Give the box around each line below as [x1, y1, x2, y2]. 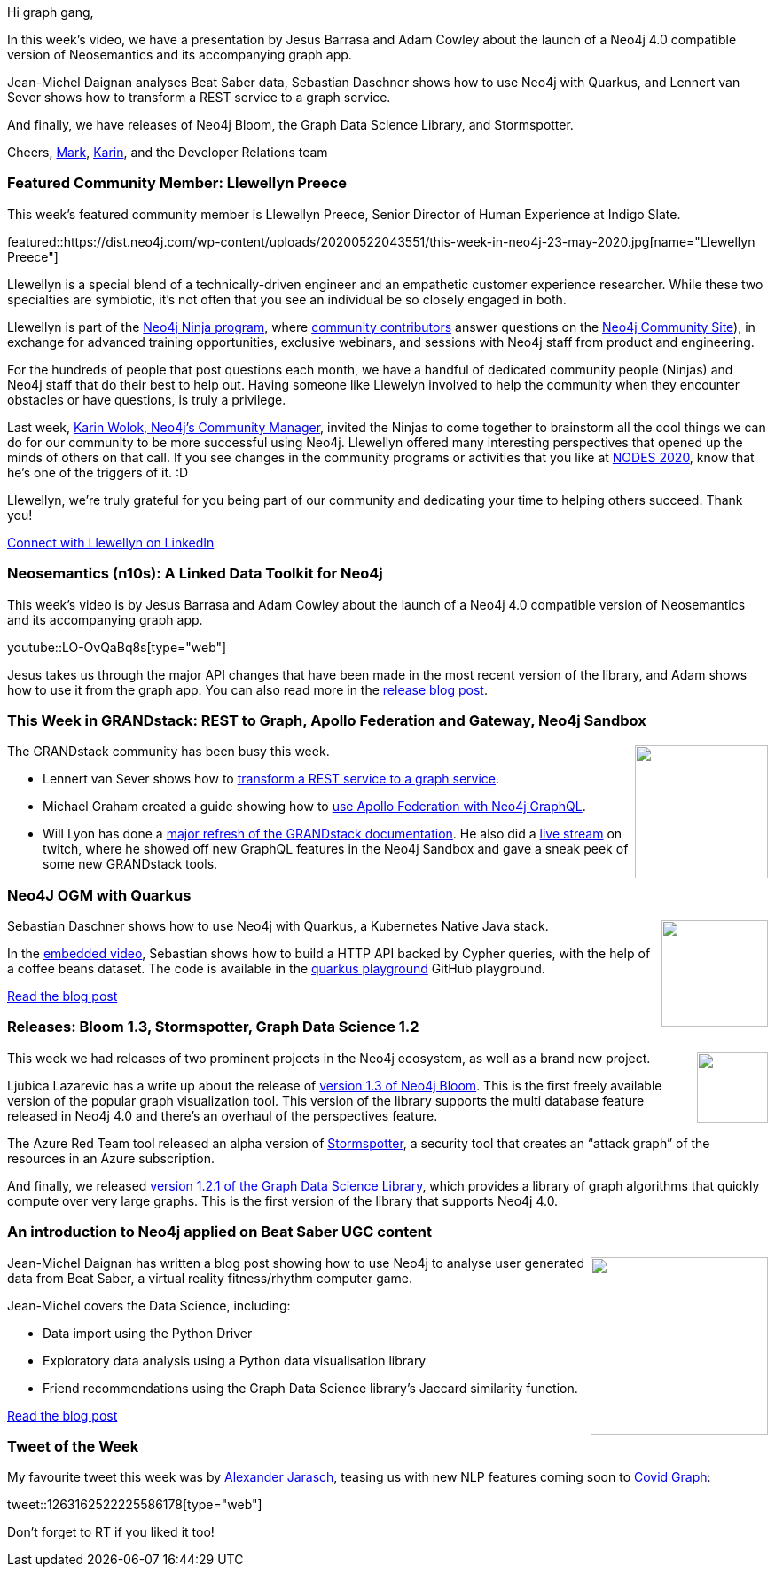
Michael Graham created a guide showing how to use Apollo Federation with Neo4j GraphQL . [43, 799, 586, 815]
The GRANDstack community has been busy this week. [7, 744, 330, 759]
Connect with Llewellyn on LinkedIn [7, 534, 215, 550]
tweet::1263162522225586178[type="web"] [7, 1497, 262, 1513]
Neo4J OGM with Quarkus [7, 885, 192, 904]
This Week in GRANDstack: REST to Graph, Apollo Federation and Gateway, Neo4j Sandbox [7, 711, 646, 729]
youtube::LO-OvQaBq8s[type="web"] [7, 639, 227, 655]
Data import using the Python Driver [43, 1325, 253, 1341]
